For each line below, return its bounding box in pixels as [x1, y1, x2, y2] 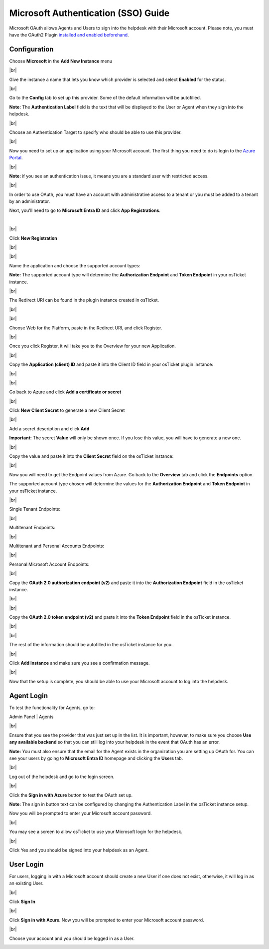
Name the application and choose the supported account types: [9, 262, 140, 268]
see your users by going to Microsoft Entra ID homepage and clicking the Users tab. [9, 755, 183, 762]
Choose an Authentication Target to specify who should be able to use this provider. [9, 129, 182, 135]
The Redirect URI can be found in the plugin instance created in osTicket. [9, 297, 159, 303]
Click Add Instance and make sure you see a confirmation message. [9, 660, 150, 666]
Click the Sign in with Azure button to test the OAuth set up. [9, 792, 133, 798]
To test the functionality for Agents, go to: [9, 705, 95, 711]
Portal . [9, 155, 23, 161]
